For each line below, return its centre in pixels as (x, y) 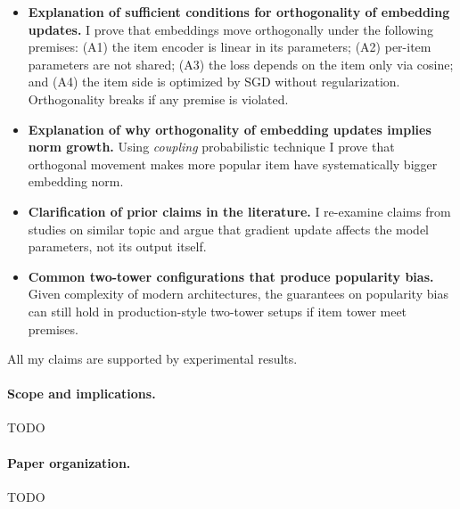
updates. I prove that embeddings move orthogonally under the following (230, 29)
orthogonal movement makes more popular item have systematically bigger (233, 164)
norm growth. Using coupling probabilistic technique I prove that (211, 147)
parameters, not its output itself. (117, 246)
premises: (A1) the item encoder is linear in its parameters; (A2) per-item (230, 47)
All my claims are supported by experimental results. (152, 359)
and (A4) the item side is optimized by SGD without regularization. (214, 82)
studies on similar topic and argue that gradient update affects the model (228, 229)
